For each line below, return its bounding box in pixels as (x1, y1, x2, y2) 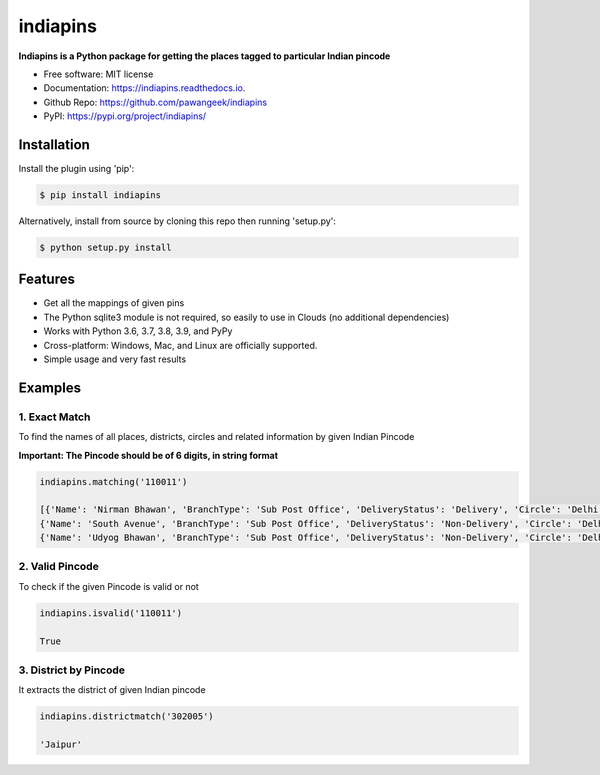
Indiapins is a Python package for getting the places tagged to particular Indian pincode (18, 50, 391, 62)
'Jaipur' (39, 739, 83, 750)
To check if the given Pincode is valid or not (18, 580, 199, 592)
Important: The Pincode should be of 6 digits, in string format (18, 449, 279, 461)
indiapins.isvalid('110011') (39, 607, 183, 619)
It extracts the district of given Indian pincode (18, 684, 206, 696)
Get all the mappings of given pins (43, 297, 185, 309)
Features (18, 271, 75, 288)
